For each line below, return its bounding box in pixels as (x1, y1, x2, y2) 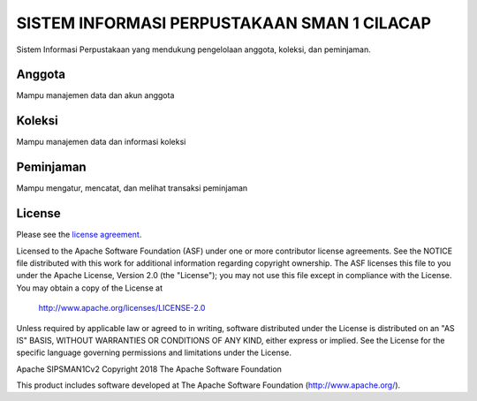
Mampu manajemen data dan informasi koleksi (16, 137, 186, 148)
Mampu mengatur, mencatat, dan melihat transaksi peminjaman (16, 183, 248, 193)
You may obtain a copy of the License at (16, 283, 163, 293)
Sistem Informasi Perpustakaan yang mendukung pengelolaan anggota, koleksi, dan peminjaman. (16, 44, 371, 55)
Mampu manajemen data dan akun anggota (16, 90, 175, 101)
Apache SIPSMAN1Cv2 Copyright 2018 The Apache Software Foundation (16, 363, 283, 375)
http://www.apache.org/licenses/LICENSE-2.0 (38, 303, 206, 314)
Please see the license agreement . (16, 230, 142, 240)
